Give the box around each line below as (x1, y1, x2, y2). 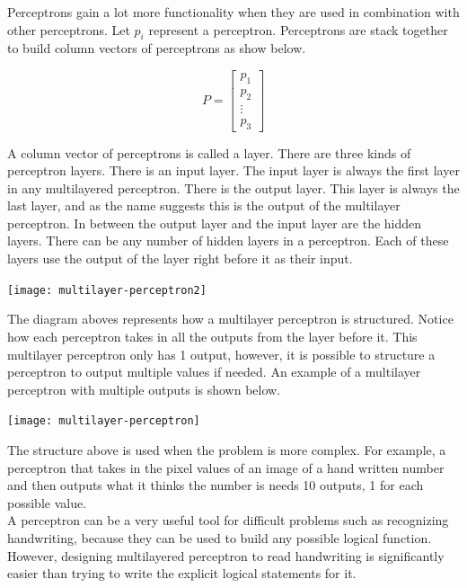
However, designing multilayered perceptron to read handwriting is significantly (7, 546, 445, 565)
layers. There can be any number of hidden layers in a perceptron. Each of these (7, 231, 449, 250)
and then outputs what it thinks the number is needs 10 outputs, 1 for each (7, 476, 424, 494)
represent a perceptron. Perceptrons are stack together (148, 20, 448, 39)
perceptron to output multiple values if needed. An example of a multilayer (7, 362, 421, 381)
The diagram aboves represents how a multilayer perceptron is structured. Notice (7, 309, 454, 328)
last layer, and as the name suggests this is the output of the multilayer (7, 196, 401, 215)
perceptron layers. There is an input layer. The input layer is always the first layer (7, 161, 460, 180)
